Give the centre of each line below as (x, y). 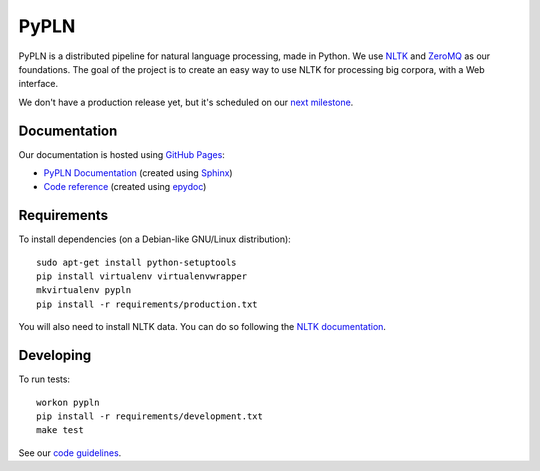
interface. (38, 84)
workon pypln (68, 402)
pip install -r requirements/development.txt (150, 416)
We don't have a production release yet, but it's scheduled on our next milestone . (186, 102)
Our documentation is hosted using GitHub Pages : (121, 154)
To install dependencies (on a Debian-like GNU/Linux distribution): (155, 239)
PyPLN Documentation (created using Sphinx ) (138, 173)
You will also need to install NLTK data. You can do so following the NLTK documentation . (202, 327)
